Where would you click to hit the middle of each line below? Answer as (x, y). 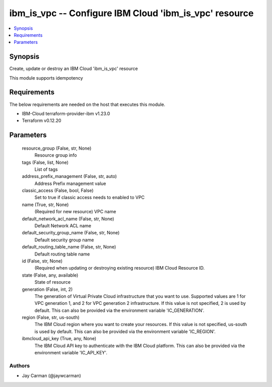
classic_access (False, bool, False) (58, 190)
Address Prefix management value (70, 183)
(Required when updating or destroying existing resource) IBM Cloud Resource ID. (120, 268)
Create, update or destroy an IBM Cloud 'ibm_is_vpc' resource (74, 69)
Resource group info (56, 155)
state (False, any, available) (50, 275)
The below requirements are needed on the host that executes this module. (87, 104)
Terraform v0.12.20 (42, 120)
